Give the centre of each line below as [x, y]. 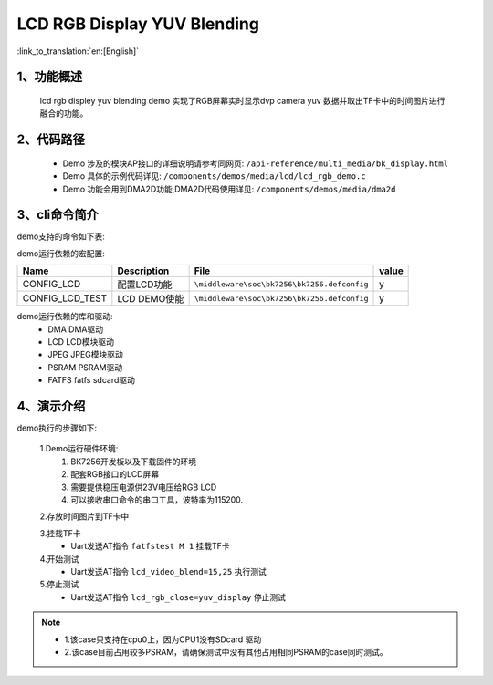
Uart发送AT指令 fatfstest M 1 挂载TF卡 [150, 546]
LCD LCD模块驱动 [81, 342]
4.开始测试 [59, 559]
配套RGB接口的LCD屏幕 [115, 474]
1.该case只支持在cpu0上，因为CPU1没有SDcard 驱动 [163, 639]
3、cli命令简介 [58, 215]
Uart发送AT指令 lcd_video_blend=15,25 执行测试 [168, 571]
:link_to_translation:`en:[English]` [78, 51]
